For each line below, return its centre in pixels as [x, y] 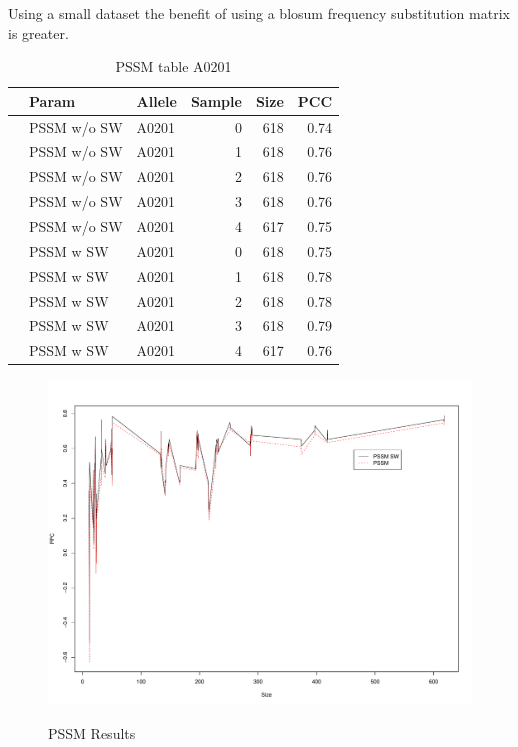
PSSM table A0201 [173, 66]
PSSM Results [92, 732]
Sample [216, 100]
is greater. [38, 32]
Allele [156, 100]
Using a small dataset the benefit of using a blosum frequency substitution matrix [259, 13]
